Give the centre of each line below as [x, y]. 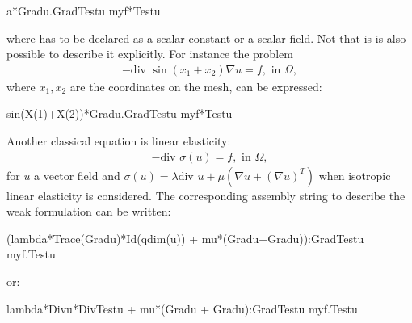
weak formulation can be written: [89, 211]
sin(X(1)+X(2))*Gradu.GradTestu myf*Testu [120, 113]
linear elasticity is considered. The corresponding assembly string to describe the [206, 195]
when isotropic [355, 175]
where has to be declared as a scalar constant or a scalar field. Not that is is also [206, 38]
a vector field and [77, 175]
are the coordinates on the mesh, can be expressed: [196, 86]
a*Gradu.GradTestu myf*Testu [84, 10]
